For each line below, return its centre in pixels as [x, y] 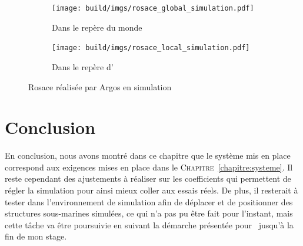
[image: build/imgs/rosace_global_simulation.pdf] [153, 8]
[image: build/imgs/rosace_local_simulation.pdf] [151, 48]
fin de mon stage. [36, 236]
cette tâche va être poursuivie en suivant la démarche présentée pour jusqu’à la [149, 224]
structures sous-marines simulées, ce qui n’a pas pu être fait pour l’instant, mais [149, 213]
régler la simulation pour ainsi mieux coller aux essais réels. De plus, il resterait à [151, 190]
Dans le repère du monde [97, 27]
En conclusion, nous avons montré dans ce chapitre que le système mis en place [148, 155]
